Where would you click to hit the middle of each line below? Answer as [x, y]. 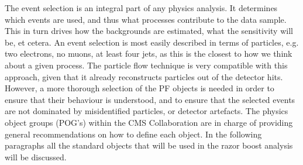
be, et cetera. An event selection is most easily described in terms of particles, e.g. [152, 42]
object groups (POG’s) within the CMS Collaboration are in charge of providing [149, 122]
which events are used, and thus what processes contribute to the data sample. [146, 19]
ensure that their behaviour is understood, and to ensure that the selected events [150, 99]
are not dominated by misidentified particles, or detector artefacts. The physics [147, 111]
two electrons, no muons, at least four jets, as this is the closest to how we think [149, 54]
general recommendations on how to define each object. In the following [133, 134]
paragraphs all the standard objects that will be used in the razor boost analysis [149, 145]
